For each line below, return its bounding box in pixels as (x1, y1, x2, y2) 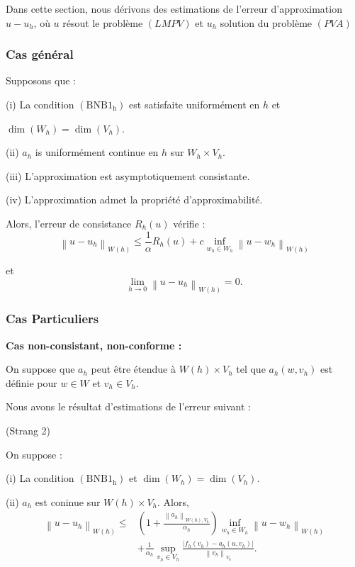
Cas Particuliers (6, 310, 99, 327)
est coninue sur (35, 494, 101, 509)
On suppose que (6, 361, 75, 376)
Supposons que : (6, 73, 76, 88)
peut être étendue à (91, 361, 176, 376)
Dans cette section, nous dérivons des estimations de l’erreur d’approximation (6, 1, 342, 16)
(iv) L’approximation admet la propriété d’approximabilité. (6, 192, 263, 207)
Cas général (6, 45, 74, 63)
